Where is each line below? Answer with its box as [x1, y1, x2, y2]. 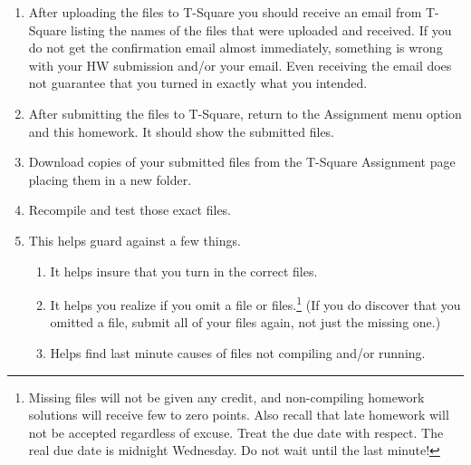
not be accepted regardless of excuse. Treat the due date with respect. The [28, 422, 444, 441]
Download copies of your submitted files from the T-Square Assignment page [28, 152, 456, 171]
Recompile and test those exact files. [28, 200, 232, 219]
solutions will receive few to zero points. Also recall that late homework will [28, 405, 449, 424]
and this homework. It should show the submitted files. [28, 121, 334, 140]
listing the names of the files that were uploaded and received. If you [71, 20, 452, 39]
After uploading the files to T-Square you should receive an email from [28, 3, 422, 21]
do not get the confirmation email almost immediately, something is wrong [28, 38, 443, 57]
